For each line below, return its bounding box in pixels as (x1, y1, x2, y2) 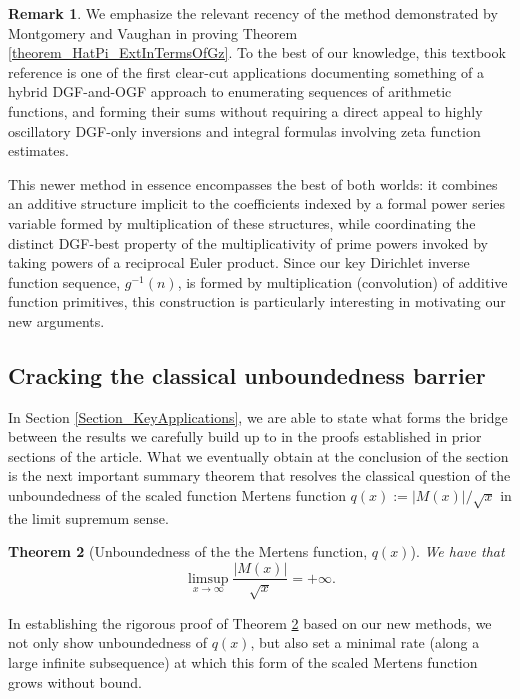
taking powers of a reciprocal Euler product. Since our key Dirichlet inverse (8, 252, 470, 273)
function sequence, (8, 271, 121, 292)
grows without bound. (8, 671, 142, 692)
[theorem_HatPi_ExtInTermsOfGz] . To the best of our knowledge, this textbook (8, 42, 506, 63)
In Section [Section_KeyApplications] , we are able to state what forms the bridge (8, 406, 508, 427)
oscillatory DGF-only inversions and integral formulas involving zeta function (8, 120, 481, 141)
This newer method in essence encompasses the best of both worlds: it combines (8, 173, 498, 194)
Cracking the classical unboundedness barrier (8, 359, 486, 390)
